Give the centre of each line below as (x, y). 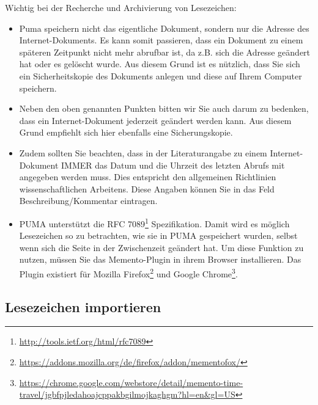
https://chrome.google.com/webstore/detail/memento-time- (131, 382)
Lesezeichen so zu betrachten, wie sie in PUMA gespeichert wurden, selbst (158, 235)
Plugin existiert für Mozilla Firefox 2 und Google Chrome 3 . (128, 272)
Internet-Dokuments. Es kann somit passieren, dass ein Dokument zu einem (161, 40)
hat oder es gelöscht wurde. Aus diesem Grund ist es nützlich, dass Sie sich (160, 64)
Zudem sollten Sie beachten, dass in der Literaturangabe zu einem (143, 152)
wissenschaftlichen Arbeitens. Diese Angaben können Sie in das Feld (147, 188)
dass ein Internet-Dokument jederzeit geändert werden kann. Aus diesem (155, 120)
